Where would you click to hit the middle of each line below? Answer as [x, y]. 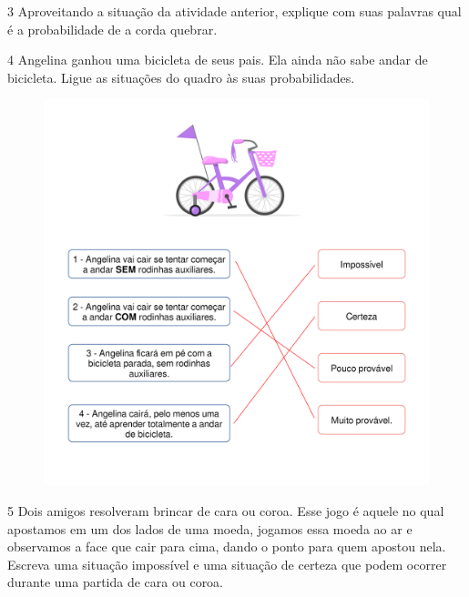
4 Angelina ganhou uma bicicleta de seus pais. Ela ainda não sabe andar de [218, 60]
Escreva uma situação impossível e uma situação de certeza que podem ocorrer [227, 564]
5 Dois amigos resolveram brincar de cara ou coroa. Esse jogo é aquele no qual [226, 510]
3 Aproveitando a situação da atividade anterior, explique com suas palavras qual [234, 11]
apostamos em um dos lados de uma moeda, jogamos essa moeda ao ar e [210, 528]
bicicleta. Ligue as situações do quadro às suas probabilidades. [181, 77]
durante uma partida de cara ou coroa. [116, 582]
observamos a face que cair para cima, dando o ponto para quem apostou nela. [227, 546]
